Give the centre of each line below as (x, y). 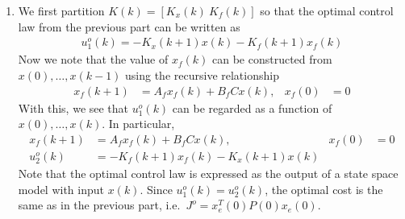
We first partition (61, 10)
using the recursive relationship (202, 74)
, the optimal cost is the (324, 189)
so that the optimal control (327, 10)
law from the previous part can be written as (129, 26)
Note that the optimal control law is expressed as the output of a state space (208, 173)
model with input (61, 189)
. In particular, (138, 124)
